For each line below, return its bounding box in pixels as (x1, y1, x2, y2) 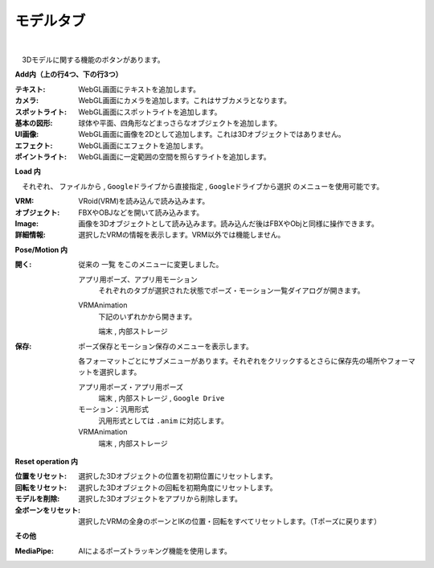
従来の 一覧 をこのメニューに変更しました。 (78, 260, 223, 270)
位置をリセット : (14, 471, 68, 481)
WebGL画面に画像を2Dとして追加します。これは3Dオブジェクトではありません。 (78, 130, 346, 139)
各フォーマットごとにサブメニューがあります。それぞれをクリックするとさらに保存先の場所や (78, 356, 387, 365)
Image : (14, 219, 39, 228)
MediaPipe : (14, 545, 54, 555)
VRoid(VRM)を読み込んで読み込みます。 (78, 196, 210, 206)
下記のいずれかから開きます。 (98, 311, 197, 321)
